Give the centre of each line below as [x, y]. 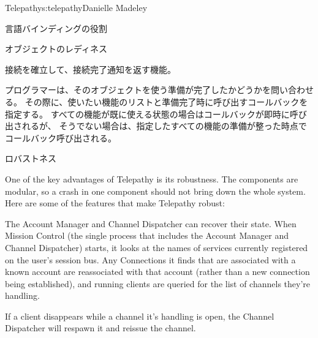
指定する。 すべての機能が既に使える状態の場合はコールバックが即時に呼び [156, 114]
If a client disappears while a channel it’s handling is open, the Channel [140, 316]
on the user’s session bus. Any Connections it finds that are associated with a [150, 259]
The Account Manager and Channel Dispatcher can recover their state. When [151, 223]
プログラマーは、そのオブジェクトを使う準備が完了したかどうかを [138, 90]
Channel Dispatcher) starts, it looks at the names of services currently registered [157, 247]
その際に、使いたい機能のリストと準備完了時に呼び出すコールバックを [166, 101]
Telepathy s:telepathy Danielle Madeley [76, 7]
